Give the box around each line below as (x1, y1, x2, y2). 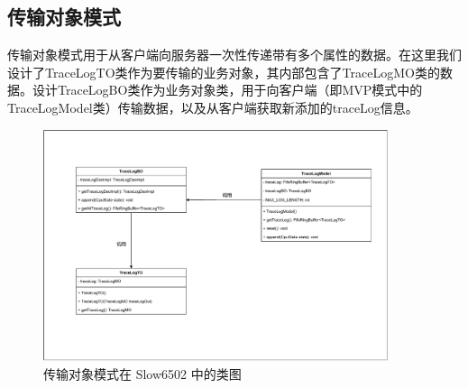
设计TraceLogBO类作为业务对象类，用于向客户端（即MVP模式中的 (32, 80, 423, 99)
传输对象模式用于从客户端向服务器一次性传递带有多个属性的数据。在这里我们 (7, 45, 462, 64)
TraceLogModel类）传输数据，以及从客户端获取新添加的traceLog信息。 (7, 97, 418, 116)
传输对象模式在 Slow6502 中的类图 (43, 364, 242, 383)
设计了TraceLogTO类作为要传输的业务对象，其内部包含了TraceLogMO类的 (7, 62, 440, 81)
